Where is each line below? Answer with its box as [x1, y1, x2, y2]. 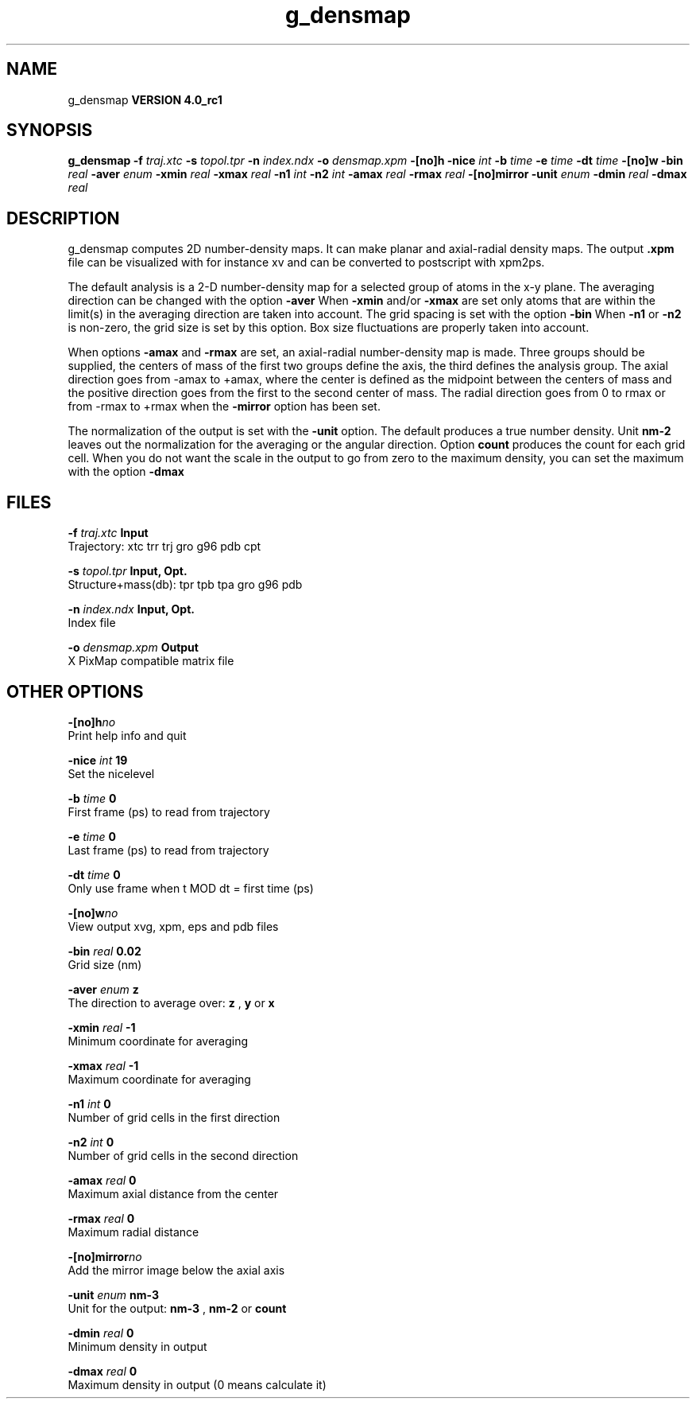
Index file [68, 616, 116, 630]
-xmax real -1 [68, 1058, 139, 1072]
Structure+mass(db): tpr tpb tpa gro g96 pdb [68, 578, 303, 592]
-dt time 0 [68, 867, 121, 882]
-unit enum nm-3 [68, 1287, 160, 1302]
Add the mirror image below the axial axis [68, 1263, 285, 1277]
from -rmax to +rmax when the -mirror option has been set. [68, 399, 381, 414]
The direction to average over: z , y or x [68, 995, 275, 1010]
